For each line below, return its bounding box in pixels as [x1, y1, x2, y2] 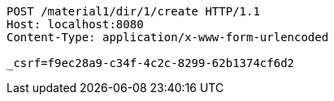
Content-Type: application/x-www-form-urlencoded [7, 31, 329, 44]
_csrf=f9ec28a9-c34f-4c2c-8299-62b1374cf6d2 [7, 57, 295, 69]
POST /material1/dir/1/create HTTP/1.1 [7, 5, 260, 18]
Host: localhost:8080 [7, 18, 144, 31]
